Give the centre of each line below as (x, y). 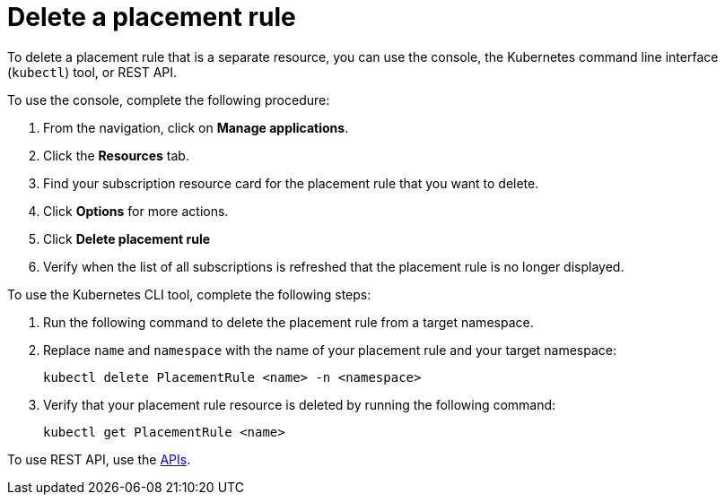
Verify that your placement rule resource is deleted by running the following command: (300, 404)
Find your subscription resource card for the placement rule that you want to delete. (291, 183)
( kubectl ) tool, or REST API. (92, 72)
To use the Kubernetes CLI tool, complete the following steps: (189, 294)
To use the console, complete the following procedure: (169, 100)
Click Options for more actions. (136, 211)
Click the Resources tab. (116, 155)
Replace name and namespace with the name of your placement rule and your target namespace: (330, 350)
